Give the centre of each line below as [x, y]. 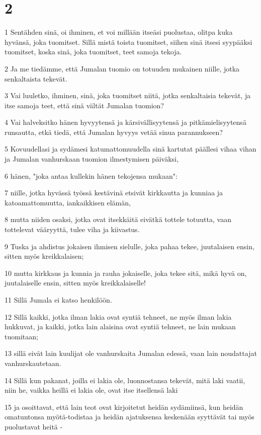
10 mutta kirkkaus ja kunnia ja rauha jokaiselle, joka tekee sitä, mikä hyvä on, [126, 273]
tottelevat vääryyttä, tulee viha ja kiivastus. [72, 229]
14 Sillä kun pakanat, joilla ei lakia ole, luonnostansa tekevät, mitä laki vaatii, [125, 380]
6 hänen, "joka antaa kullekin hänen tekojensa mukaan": [91, 175]
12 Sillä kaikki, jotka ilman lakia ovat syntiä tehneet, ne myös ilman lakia [118, 316]
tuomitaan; [21, 336]
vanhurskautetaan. [33, 363]
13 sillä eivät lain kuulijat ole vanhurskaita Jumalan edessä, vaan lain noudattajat [131, 353]
